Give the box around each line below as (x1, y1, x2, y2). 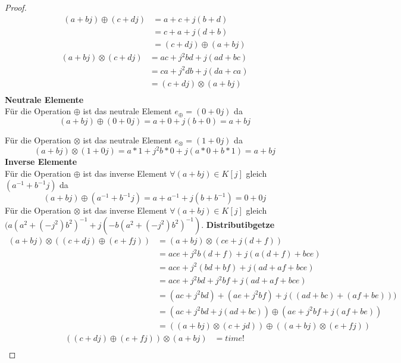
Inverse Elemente (5, 155, 77, 168)
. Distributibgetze (201, 218, 275, 230)
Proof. (5, 1, 27, 13)
